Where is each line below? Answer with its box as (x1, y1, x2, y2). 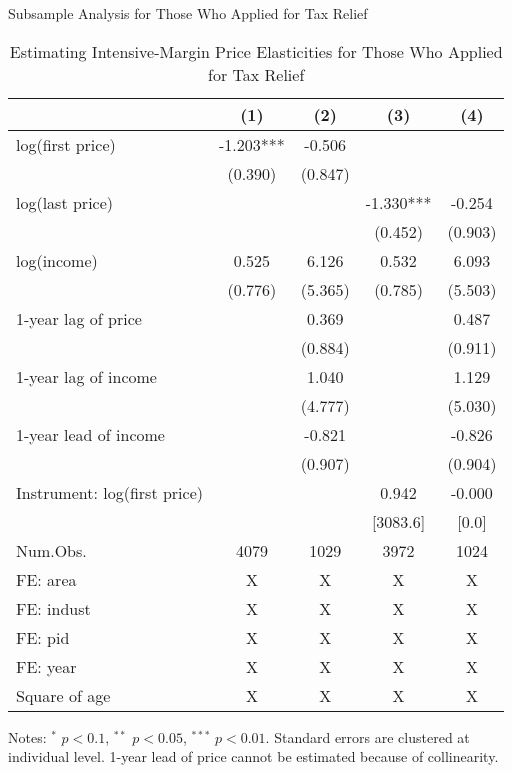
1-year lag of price (16, 306, 142, 330)
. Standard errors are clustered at (265, 726, 470, 747)
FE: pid (16, 625, 70, 649)
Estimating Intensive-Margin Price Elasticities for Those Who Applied (9, 39, 503, 63)
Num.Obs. (16, 538, 87, 562)
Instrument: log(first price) (16, 480, 203, 504)
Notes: (8, 726, 47, 747)
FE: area (16, 567, 77, 591)
